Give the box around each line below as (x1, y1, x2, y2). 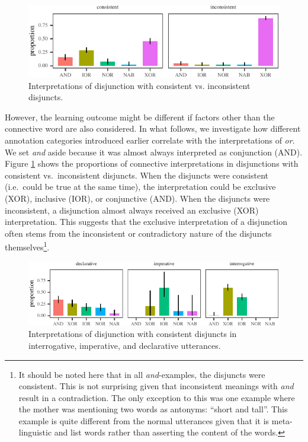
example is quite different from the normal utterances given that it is (18, 414, 269, 427)
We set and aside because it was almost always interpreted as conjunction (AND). (5, 145, 303, 158)
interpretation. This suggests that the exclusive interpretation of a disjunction (5, 215, 288, 228)
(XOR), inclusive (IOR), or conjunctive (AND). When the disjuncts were (5, 192, 270, 205)
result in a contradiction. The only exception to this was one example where (18, 391, 295, 403)
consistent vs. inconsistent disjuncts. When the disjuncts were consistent (5, 168, 268, 181)
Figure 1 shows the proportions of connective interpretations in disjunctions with (5, 157, 299, 170)
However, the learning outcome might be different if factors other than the (5, 110, 275, 123)
